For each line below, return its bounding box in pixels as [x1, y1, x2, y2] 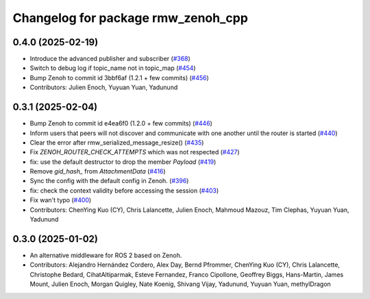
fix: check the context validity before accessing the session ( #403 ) [29, 186, 219, 195]
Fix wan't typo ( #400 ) [29, 196, 92, 204]
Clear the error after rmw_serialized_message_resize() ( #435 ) [29, 138, 204, 147]
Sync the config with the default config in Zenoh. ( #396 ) [29, 177, 189, 185]
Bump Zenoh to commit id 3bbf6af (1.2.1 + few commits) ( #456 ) [29, 73, 209, 82]
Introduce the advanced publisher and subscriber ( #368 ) [29, 55, 191, 63]
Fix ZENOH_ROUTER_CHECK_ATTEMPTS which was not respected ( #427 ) [29, 148, 240, 156]
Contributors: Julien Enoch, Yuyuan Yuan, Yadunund [29, 83, 178, 92]
